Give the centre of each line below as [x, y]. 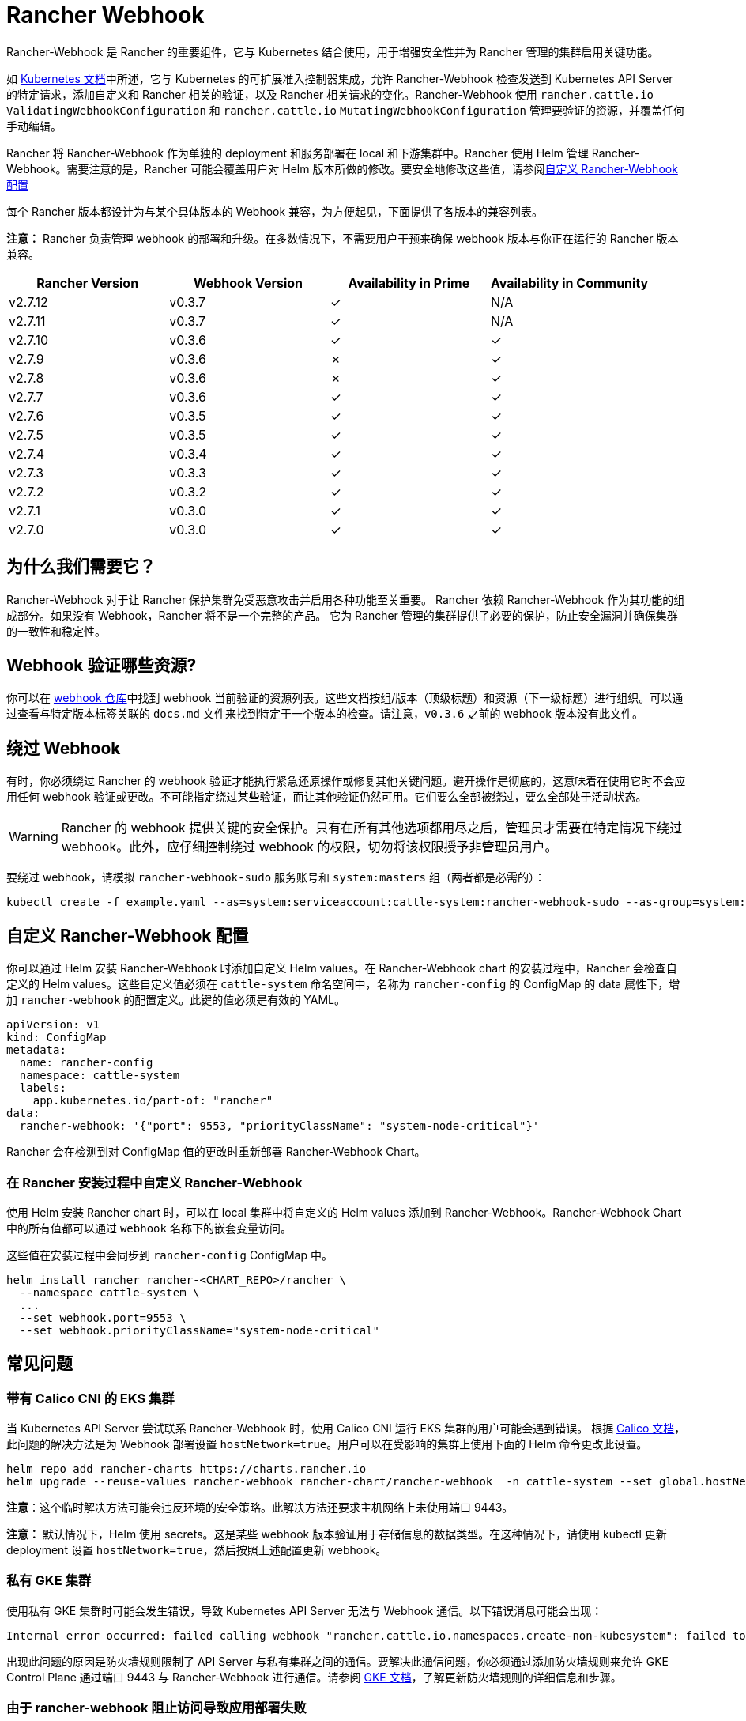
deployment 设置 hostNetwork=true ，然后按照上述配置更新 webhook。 [197, 1550]
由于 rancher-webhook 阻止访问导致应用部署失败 [156, 1708]
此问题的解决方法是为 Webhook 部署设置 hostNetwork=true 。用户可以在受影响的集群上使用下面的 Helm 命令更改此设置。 [327, 1444]
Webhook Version [248, 283]
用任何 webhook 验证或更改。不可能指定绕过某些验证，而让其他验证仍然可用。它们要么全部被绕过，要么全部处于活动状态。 [327, 797]
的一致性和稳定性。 [56, 631]
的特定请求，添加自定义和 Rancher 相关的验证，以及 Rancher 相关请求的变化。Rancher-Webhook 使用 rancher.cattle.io [330, 94]
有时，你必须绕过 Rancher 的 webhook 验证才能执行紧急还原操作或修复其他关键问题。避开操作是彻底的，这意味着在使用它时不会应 [346, 781]
